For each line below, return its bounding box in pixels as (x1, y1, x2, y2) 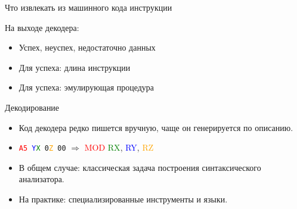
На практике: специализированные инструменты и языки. (18, 193, 228, 205)
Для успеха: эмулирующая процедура (18, 81, 154, 93)
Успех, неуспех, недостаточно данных (18, 41, 156, 54)
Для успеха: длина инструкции (18, 61, 131, 73)
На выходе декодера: (5, 21, 79, 33)
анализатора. (18, 173, 64, 185)
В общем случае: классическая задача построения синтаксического (18, 161, 261, 173)
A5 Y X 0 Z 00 (18, 144, 66, 153)
